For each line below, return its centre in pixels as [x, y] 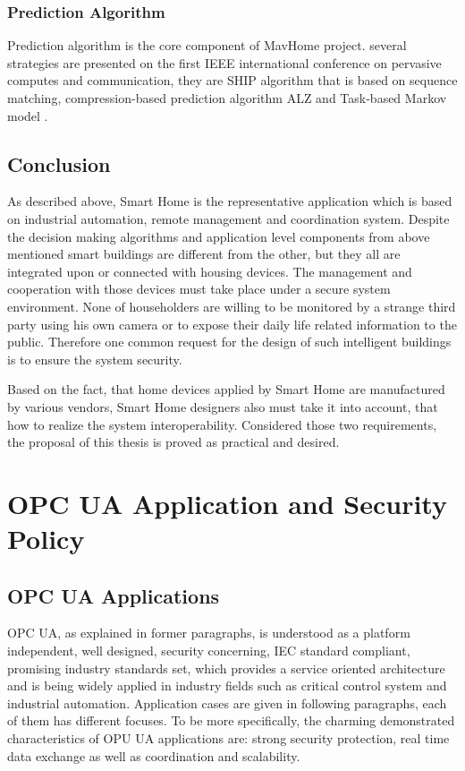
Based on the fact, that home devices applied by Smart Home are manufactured [226, 389]
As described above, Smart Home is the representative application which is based [230, 201]
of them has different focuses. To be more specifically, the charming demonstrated [231, 720]
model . [28, 115]
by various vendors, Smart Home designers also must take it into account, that [223, 406]
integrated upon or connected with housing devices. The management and [210, 271]
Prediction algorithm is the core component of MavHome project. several [207, 45]
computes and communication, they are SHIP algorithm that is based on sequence [232, 80]
